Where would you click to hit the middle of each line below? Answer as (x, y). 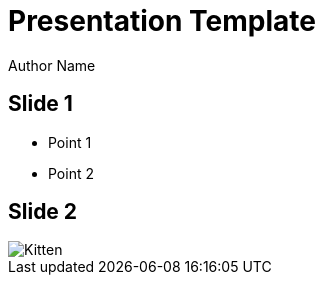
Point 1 (70, 142)
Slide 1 (40, 104)
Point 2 (71, 173)
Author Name (52, 65)
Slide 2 (43, 212)
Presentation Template (162, 21)
